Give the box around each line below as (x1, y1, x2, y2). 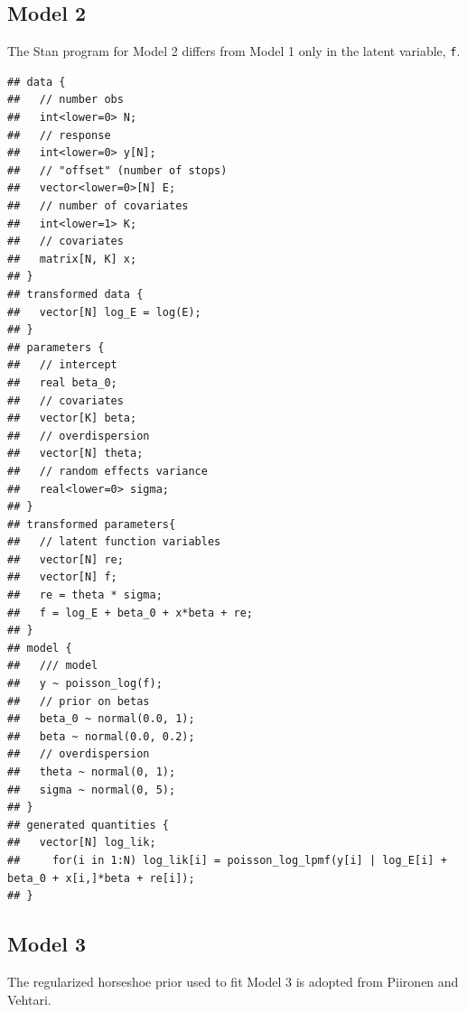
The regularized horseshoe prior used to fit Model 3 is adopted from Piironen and (7, 971, 459, 990)
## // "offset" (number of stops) (7, 163, 228, 177)
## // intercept (7, 358, 117, 372)
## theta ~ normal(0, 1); (7, 766, 176, 779)
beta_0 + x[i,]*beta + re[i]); (7, 871, 195, 885)
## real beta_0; (7, 376, 117, 389)
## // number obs (7, 93, 124, 107)
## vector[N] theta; (7, 447, 144, 460)
